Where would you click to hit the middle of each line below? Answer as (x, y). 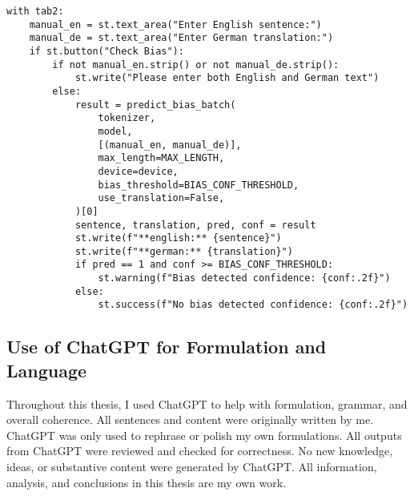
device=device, (138, 171)
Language (47, 370)
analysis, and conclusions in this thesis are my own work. (147, 482)
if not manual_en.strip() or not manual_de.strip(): (196, 65)
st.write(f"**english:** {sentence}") (178, 238)
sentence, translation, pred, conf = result (195, 225)
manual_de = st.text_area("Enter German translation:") (181, 38)
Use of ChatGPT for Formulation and (167, 347)
